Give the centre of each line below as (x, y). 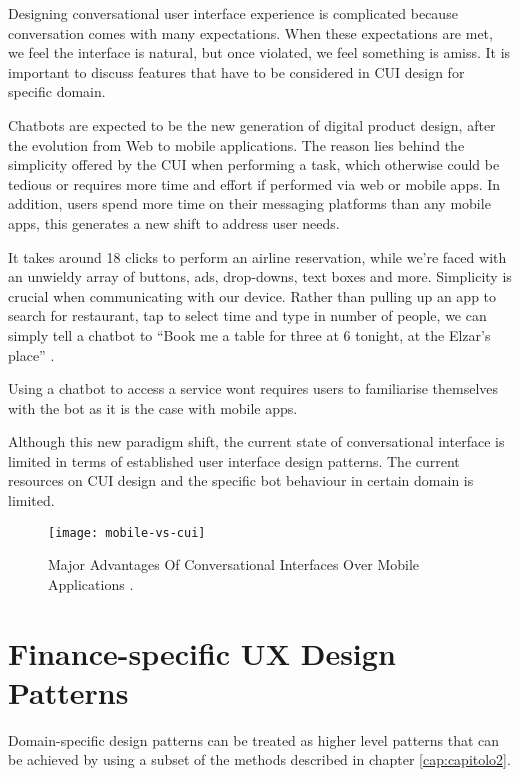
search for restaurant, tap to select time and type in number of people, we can (247, 315)
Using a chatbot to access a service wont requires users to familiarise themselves (253, 388)
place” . (31, 354)
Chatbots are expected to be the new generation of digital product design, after (252, 124)
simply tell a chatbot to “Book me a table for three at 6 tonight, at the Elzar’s (249, 334)
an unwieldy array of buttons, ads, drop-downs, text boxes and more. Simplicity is (260, 276)
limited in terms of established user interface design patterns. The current (234, 460)
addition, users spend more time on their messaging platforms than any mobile (249, 203)
